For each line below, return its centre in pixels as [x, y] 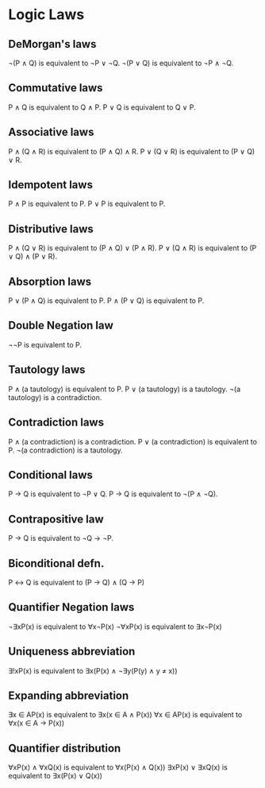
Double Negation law [61, 326]
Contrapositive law [56, 519]
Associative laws [51, 132]
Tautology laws [47, 370]
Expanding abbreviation [69, 695]
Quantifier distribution [65, 748]
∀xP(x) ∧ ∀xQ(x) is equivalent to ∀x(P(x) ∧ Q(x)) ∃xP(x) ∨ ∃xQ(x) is [118, 767]
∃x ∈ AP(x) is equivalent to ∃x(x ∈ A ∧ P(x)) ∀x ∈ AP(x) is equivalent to [125, 715]
